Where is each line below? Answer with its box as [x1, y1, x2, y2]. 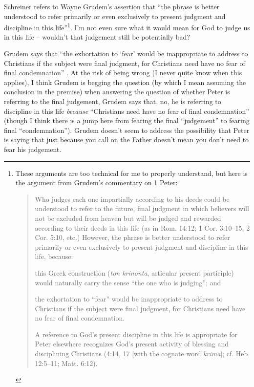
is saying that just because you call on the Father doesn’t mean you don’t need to [4, 134, 249, 145]
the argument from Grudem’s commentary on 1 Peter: [15, 177, 178, 188]
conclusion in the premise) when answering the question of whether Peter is [4, 86, 230, 97]
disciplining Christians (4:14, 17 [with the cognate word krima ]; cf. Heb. [35, 348, 250, 359]
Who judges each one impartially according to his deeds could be [35, 193, 230, 204]
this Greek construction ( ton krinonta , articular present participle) [35, 267, 234, 278]
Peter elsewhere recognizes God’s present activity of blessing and [35, 339, 229, 349]
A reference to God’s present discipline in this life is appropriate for [35, 329, 238, 339]
